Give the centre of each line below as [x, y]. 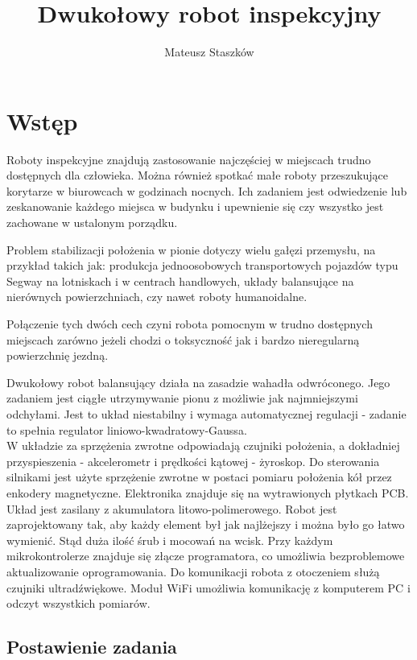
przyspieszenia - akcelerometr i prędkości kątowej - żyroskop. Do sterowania [193, 461]
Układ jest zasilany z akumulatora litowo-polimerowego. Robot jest [172, 508]
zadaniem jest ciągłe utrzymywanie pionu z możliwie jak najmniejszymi [182, 398]
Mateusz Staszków [209, 52]
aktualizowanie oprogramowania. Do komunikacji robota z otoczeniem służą [193, 571]
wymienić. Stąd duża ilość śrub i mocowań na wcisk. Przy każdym [170, 540]
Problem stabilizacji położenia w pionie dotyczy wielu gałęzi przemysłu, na [191, 249]
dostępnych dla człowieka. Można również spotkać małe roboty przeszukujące [198, 175]
